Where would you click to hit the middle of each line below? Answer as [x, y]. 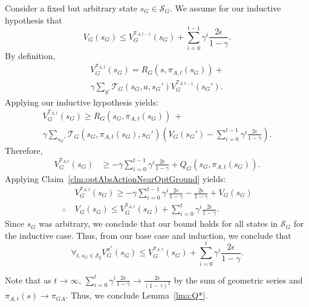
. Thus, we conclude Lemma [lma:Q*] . [137, 295]
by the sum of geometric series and [238, 280]
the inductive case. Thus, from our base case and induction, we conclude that [148, 235]
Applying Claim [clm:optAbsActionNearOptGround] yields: [115, 178]
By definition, [30, 56]
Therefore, [24, 150]
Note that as [28, 280]
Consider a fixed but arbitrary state [71, 8]
